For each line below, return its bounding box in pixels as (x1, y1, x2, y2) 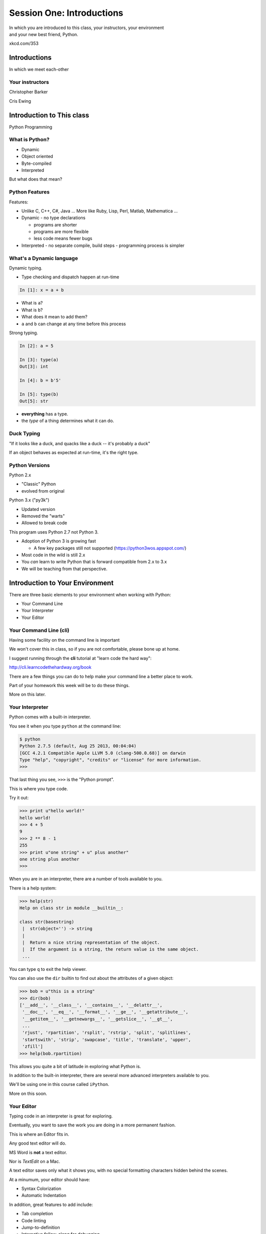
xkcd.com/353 (9, 40, 39, 46)
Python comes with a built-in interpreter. (9, 714, 91, 720)
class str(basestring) (19, 919, 74, 925)
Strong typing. (9, 330, 38, 336)
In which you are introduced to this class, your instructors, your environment (9, 25, 165, 31)
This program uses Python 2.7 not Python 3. (9, 529, 99, 535)
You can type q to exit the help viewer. (9, 966, 87, 972)
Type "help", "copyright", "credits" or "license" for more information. (19, 757, 201, 763)
